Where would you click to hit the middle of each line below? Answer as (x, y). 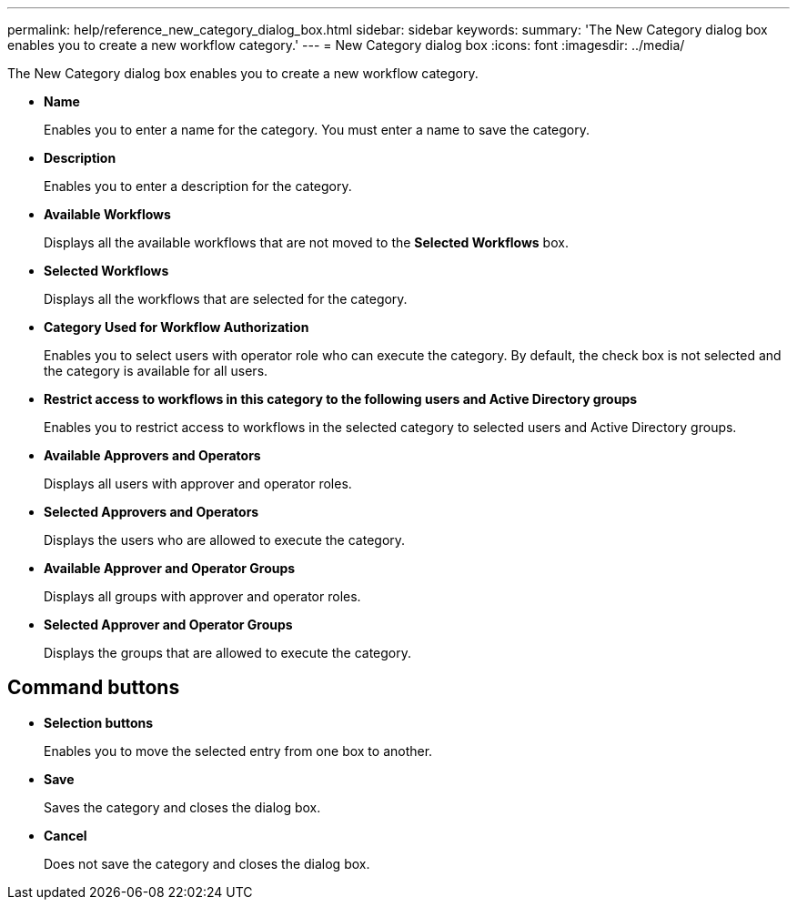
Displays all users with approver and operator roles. (198, 484)
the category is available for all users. (156, 371)
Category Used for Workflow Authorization (177, 327)
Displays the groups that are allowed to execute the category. (227, 653)
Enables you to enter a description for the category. (198, 186)
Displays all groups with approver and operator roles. (202, 596)
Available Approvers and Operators (152, 455)
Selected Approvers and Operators (151, 512)
